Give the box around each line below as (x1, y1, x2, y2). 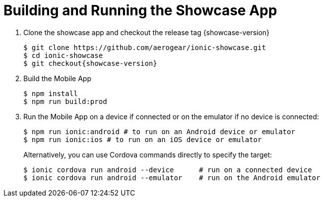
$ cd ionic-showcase (23, 51, 103, 59)
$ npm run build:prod (23, 97, 107, 105)
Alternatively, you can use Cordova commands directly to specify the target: (23, 150, 272, 159)
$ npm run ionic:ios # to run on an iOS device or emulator (23, 135, 262, 144)
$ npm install (23, 89, 78, 98)
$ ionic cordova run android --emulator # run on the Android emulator (23, 173, 321, 182)
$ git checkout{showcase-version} (23, 59, 157, 67)
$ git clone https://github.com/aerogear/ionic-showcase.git (23, 43, 266, 51)
